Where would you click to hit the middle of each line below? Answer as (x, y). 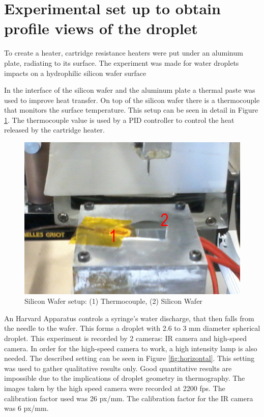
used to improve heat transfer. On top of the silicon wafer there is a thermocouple (132, 100)
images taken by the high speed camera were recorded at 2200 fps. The (115, 388)
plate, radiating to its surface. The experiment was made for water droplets (122, 62)
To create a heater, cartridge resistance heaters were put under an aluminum (124, 53)
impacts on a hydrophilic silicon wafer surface (75, 73)
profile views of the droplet (101, 28)
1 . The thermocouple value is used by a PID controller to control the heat (119, 120)
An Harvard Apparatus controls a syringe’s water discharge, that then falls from (129, 318)
